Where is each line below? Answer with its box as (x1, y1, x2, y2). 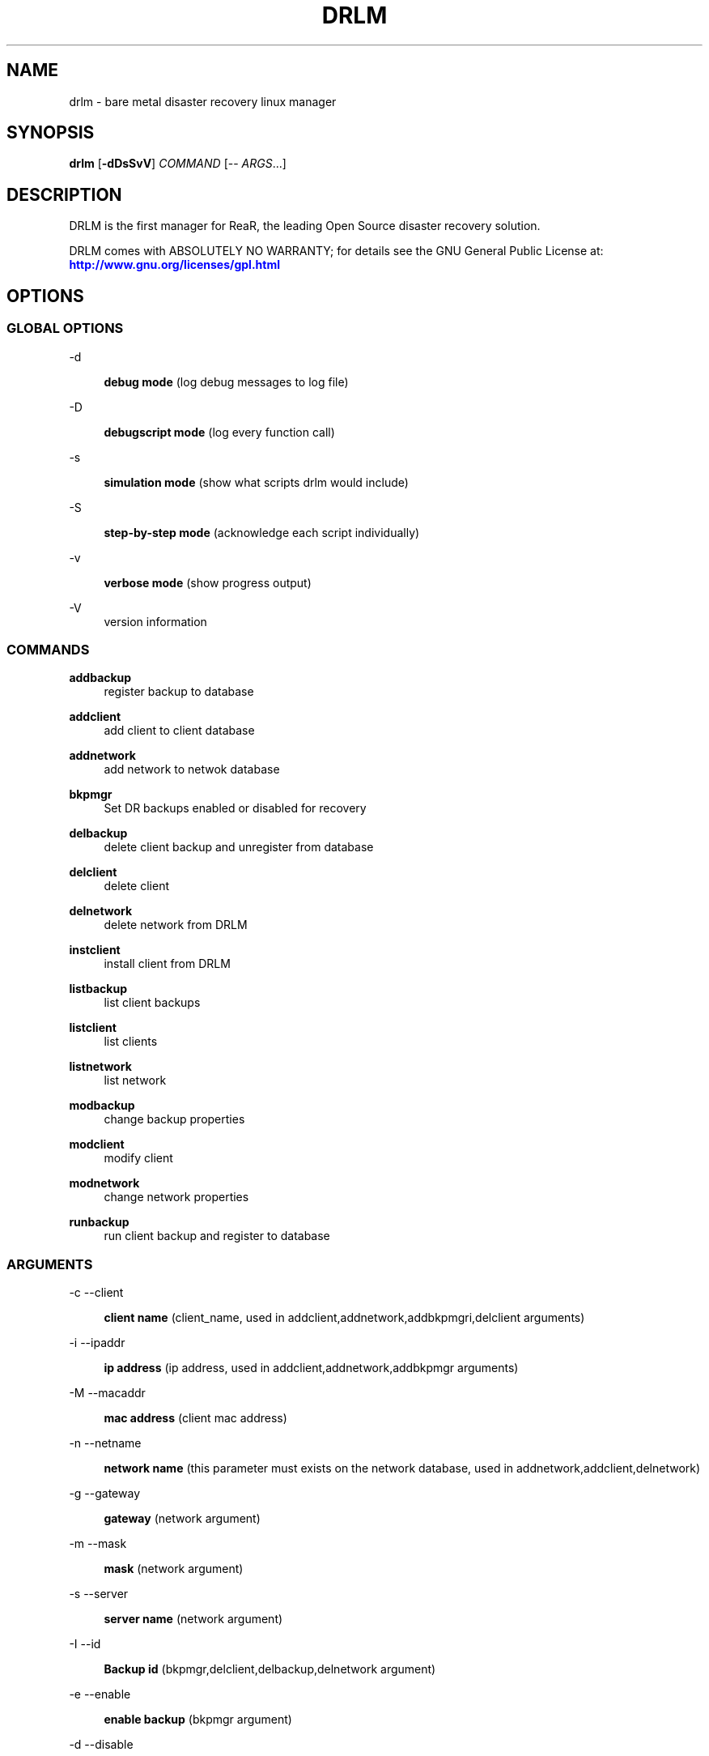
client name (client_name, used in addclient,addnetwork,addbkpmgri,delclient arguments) (104, 1311, 585, 1324)
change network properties (104, 1190, 249, 1204)
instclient (69, 943, 121, 957)
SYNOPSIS (6, 122, 95, 143)
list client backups (104, 995, 201, 1010)
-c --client (69, 1285, 124, 1299)
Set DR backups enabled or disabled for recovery (104, 801, 367, 816)
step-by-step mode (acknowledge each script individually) (104, 525, 420, 539)
